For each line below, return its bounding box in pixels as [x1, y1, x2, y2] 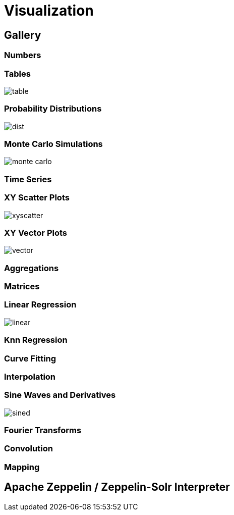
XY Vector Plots [4, 227, 67, 238]
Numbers [4, 50, 41, 61]
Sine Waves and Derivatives [4, 390, 116, 400]
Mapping [4, 461, 40, 472]
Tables [4, 68, 31, 79]
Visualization [4, 2, 94, 19]
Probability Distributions [4, 104, 102, 114]
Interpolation [4, 371, 56, 382]
